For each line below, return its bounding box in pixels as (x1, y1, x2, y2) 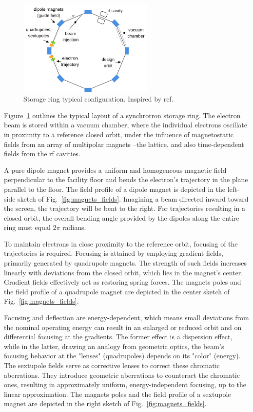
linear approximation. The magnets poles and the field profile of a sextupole (4, 389, 231, 399)
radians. (62, 222, 86, 232)
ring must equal (4, 222, 51, 232)
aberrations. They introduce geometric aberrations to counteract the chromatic (4, 370, 240, 380)
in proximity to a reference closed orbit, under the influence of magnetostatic (4, 129, 234, 139)
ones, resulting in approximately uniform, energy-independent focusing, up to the (4, 379, 247, 390)
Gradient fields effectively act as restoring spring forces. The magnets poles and (4, 277, 241, 287)
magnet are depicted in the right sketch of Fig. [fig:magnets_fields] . (4, 398, 207, 409)
